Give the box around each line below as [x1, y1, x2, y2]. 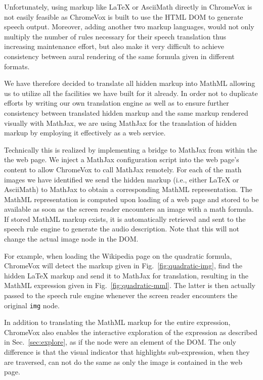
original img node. [4, 300, 60, 310]
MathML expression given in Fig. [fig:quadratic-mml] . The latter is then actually [4, 280, 256, 291]
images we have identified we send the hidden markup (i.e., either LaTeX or [4, 174, 239, 184]
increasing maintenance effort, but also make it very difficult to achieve [4, 41, 225, 52]
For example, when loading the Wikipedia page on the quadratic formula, [4, 250, 232, 261]
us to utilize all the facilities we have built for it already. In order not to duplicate [4, 87, 258, 98]
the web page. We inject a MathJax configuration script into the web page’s [4, 154, 239, 165]
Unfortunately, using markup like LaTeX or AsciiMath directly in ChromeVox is [4, 2, 252, 12]
